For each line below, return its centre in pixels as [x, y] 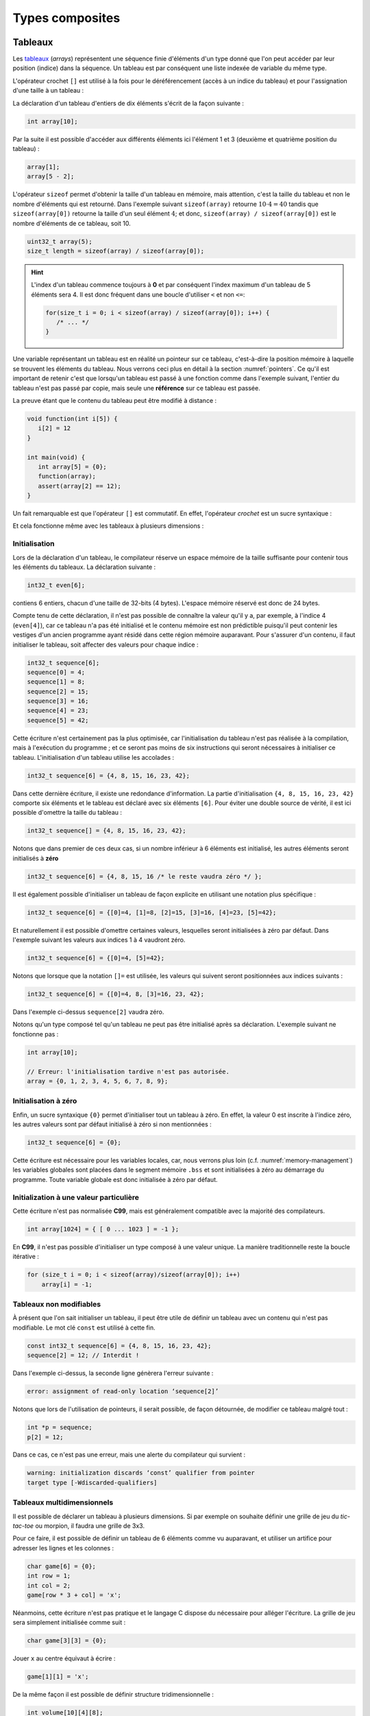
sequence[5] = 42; [58, 720]
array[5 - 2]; [51, 176]
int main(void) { [56, 457]
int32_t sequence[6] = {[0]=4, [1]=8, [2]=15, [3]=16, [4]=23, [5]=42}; [152, 912]
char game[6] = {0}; [61, 1566]
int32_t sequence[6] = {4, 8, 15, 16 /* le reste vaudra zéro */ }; [145, 876]
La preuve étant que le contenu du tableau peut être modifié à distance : [115, 400]
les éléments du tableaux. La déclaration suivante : [84, 567]
